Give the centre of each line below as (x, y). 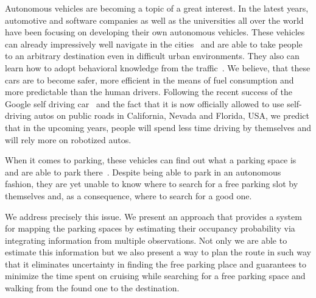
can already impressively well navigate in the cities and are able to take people (154, 44)
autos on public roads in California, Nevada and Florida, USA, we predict (171, 115)
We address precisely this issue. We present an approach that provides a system (153, 216)
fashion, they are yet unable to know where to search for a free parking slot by (152, 184)
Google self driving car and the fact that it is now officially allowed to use (145, 103)
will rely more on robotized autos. (68, 139)
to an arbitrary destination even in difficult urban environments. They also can (152, 56)
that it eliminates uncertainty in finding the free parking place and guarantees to (156, 264)
